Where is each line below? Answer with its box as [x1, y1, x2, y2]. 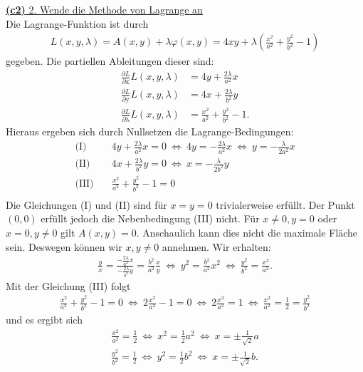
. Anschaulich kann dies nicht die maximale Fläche [136, 224, 358, 239]
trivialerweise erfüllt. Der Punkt [216, 197, 355, 212]
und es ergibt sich [6, 312, 83, 326]
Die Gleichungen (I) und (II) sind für [6, 197, 167, 212]
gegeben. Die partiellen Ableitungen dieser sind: [6, 53, 214, 68]
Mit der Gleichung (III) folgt [6, 278, 131, 293]
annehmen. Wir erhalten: [162, 239, 271, 254]
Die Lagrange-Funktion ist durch [6, 16, 149, 31]
